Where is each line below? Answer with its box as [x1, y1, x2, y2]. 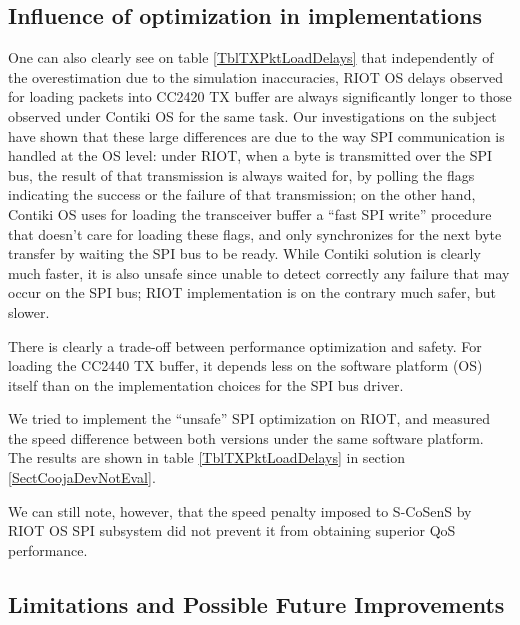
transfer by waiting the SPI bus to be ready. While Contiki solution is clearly [8, 243, 481, 264]
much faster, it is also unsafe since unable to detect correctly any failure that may [8, 262, 510, 283]
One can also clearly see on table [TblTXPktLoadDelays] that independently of [8, 47, 494, 68]
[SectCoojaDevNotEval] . [8, 467, 156, 488]
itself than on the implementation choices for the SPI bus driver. [8, 374, 404, 395]
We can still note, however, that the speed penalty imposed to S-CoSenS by [8, 500, 472, 521]
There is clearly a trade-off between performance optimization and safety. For [8, 335, 482, 356]
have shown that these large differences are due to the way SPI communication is [8, 125, 505, 146]
